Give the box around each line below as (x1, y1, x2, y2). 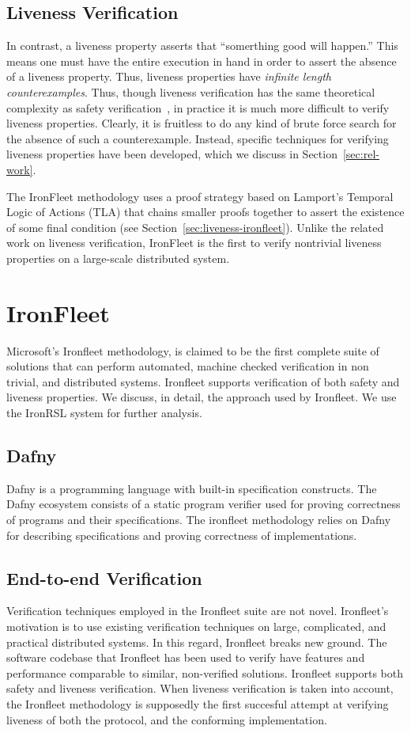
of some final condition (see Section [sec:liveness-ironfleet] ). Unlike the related (6, 218, 384, 235)
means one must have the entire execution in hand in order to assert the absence (6, 52, 397, 69)
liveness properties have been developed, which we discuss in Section (6, 146, 337, 162)
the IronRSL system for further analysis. (6, 404, 202, 421)
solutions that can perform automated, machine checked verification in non (6, 358, 369, 374)
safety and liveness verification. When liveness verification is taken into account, (6, 680, 394, 697)
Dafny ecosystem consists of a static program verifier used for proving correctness (6, 496, 401, 512)
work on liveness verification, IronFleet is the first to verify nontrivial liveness (6, 234, 382, 251)
